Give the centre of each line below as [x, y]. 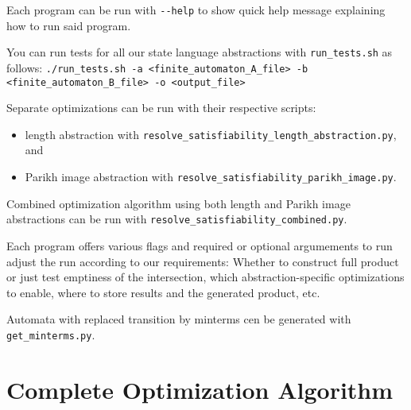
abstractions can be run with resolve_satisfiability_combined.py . [177, 219]
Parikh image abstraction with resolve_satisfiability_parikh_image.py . [211, 177]
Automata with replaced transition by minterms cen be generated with [179, 319]
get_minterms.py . [51, 334]
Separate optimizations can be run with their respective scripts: [161, 108]
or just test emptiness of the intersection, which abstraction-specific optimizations [205, 277]
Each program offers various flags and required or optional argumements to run [200, 245]
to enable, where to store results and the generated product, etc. [163, 292]
